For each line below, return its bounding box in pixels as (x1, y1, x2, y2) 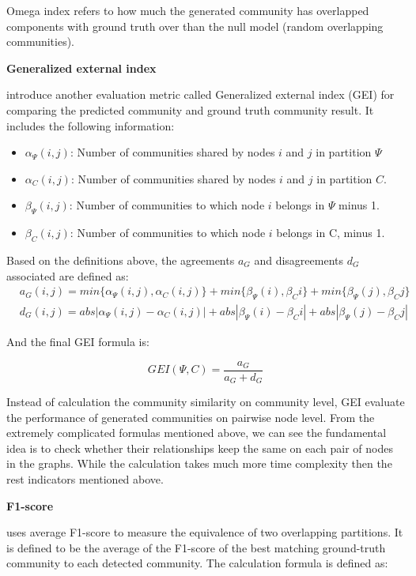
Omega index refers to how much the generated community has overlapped (6, 2, 369, 18)
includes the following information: (6, 117, 175, 134)
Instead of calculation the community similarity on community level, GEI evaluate (6, 393, 405, 410)
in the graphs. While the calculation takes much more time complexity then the (6, 455, 392, 472)
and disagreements (254, 251, 344, 268)
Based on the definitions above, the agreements (6, 251, 235, 268)
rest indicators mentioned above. (6, 471, 164, 488)
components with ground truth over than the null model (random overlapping (6, 17, 384, 34)
